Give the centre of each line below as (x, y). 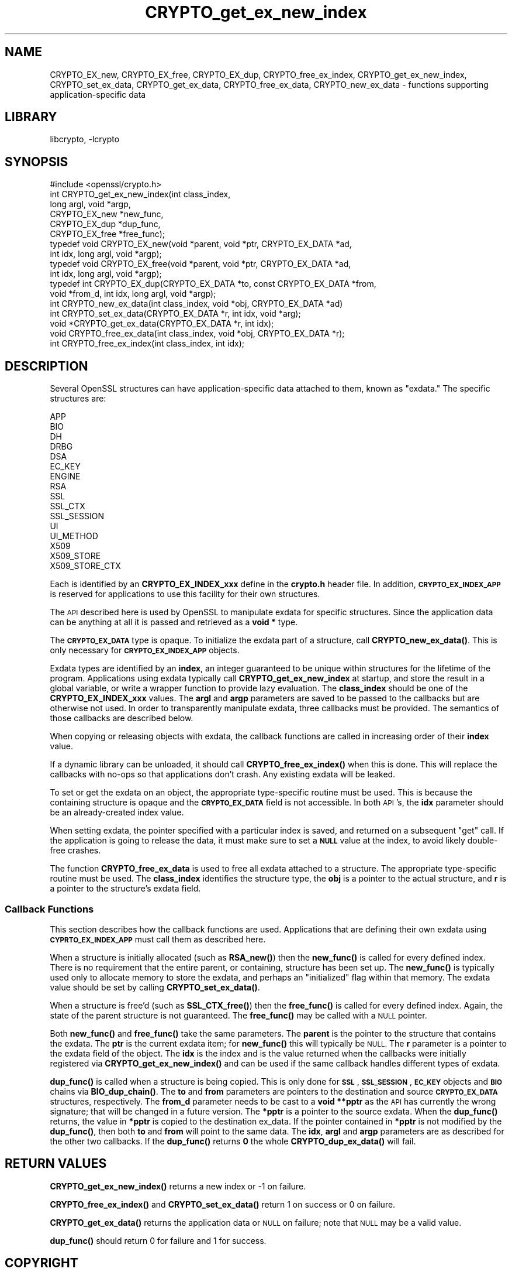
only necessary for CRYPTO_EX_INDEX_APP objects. (145, 650)
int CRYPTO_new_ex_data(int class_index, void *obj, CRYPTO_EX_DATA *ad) (196, 304)
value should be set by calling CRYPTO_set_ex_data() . (155, 987)
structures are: (78, 399)
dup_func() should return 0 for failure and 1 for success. (158, 1240)
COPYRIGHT (41, 1263)
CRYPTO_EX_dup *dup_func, (105, 224)
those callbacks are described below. (122, 718)
